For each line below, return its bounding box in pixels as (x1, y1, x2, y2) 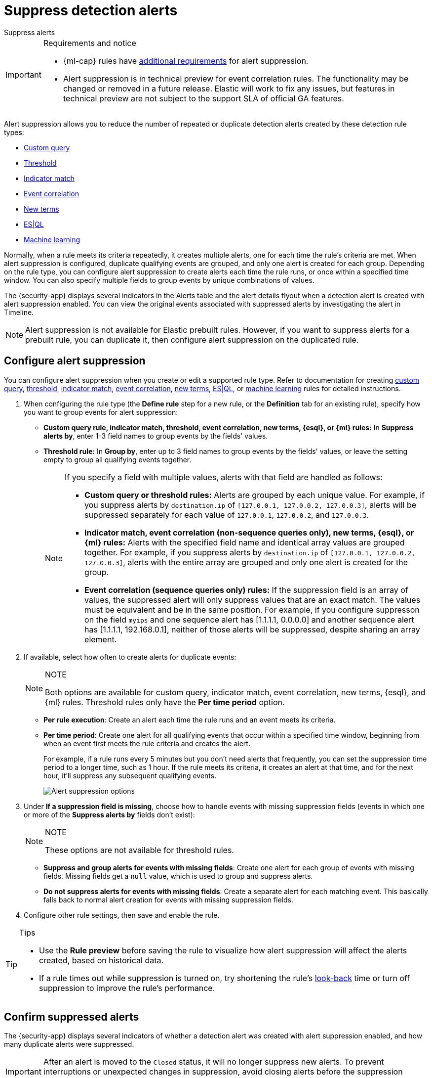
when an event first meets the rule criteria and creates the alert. (43, 739, 250, 748)
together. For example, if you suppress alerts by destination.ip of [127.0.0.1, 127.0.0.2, (84, 547, 416, 557)
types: (4, 128, 24, 136)
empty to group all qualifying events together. (43, 455, 192, 464)
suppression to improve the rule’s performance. (39, 983, 215, 993)
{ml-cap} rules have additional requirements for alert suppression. (63, 55, 309, 66)
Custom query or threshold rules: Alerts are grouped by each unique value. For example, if (84, 490, 425, 500)
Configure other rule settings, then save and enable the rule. (24, 910, 220, 919)
